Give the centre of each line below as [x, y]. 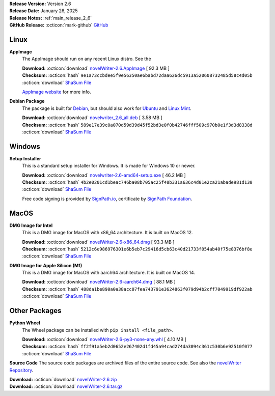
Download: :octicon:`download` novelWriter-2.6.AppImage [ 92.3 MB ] [96, 68]
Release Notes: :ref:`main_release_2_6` [51, 18]
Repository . [21, 370]
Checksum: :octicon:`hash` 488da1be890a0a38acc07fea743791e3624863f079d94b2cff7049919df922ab [137, 289]
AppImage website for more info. [57, 92]
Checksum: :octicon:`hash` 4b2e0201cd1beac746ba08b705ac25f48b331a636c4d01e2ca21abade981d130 [137, 182]
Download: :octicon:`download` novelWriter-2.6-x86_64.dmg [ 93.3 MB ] [98, 242]
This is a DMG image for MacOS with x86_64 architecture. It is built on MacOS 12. [107, 233]
